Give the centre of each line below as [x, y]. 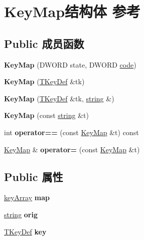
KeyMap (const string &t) [46, 115]
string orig [21, 214]
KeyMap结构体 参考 [72, 11]
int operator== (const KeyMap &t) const [71, 132]
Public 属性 [34, 176]
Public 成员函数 [44, 43]
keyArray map [27, 197]
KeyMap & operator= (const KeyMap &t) [72, 149]
